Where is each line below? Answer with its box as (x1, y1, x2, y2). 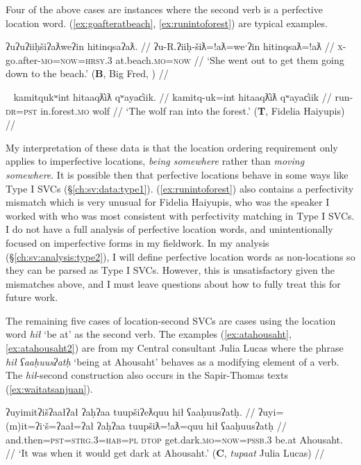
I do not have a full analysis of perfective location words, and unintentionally (6, 222, 333, 236)
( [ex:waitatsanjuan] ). (6, 381, 93, 395)
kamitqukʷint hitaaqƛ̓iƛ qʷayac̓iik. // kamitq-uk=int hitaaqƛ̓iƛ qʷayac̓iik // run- (13, 89, 353, 104)
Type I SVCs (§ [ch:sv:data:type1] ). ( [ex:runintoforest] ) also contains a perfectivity (6, 181, 354, 195)
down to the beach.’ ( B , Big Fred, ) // (6, 66, 169, 81)
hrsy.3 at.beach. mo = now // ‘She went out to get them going (85, 52, 344, 67)
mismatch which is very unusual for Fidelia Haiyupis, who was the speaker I (6, 195, 330, 209)
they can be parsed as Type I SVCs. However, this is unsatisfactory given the (6, 263, 335, 277)
